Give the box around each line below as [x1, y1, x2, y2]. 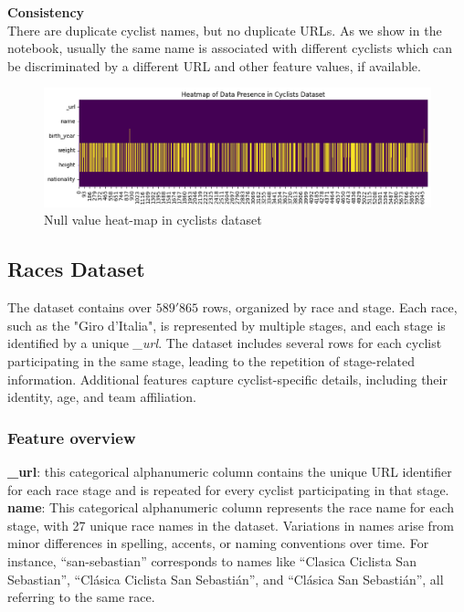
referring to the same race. [7, 587, 155, 607]
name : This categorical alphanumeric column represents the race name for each [7, 498, 455, 517]
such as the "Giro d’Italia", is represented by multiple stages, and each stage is [7, 315, 446, 334]
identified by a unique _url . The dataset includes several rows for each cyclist [7, 333, 442, 353]
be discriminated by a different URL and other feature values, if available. [7, 56, 421, 75]
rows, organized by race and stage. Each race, [202, 298, 458, 317]
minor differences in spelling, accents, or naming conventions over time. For [7, 533, 429, 553]
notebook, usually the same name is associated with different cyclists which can [7, 38, 453, 58]
